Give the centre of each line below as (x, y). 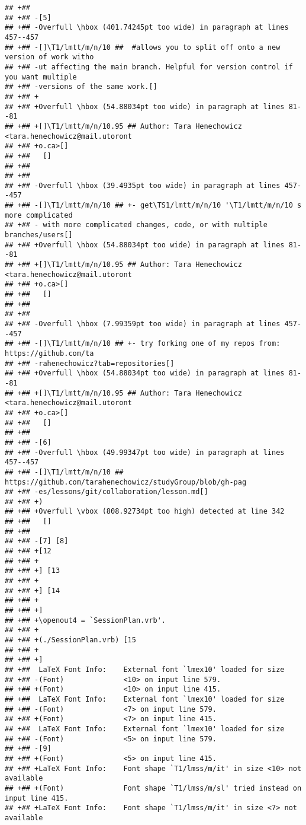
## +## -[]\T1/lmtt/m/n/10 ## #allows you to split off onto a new (143, 47)
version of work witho (49, 57)
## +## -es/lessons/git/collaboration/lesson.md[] (107, 492)
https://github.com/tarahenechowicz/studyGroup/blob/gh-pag (126, 482)
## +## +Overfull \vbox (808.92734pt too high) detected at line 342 (145, 512)
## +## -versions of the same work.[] (81, 87)
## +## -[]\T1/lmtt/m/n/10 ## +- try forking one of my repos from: (143, 344)
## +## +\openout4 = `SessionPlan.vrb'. (86, 620)
